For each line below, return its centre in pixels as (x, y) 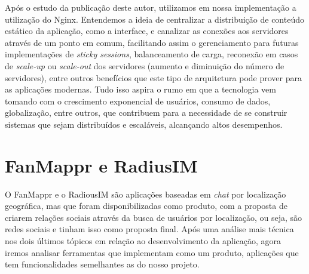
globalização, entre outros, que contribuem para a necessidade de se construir (146, 113)
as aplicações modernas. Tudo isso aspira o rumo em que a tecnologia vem (140, 89)
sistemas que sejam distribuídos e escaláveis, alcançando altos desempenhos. (144, 124)
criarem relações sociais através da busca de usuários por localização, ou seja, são (154, 217)
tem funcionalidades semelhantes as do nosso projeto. (102, 264)
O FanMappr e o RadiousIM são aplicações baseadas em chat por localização (146, 194)
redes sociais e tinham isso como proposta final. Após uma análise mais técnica (149, 229)
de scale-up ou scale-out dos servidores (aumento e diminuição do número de (145, 65)
